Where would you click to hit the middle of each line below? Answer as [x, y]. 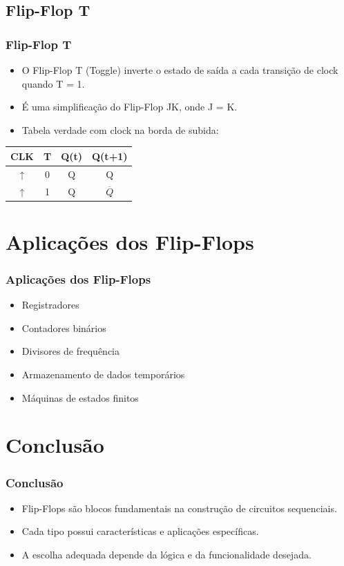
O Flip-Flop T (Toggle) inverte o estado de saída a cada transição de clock [180, 70]
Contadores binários [64, 328]
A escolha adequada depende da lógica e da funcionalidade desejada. [166, 554]
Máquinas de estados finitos [80, 397]
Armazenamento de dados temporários [103, 374]
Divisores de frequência [71, 351]
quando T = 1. [53, 83]
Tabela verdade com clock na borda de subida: [120, 129]
